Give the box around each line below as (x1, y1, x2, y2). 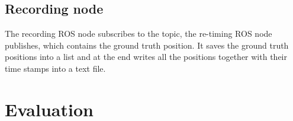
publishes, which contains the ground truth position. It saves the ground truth (5, 39, 289, 51)
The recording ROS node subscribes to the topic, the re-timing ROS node (5, 27, 272, 40)
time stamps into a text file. (5, 62, 106, 74)
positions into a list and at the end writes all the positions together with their (5, 50, 287, 63)
